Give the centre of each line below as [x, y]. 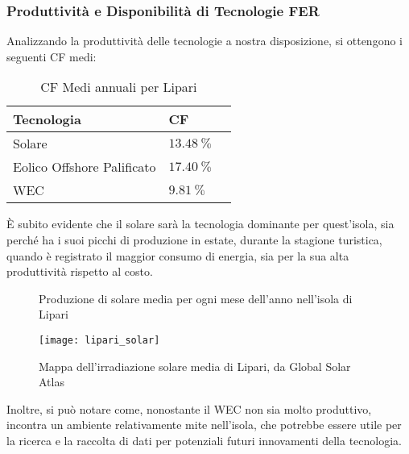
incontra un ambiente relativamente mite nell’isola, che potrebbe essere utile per [204, 425]
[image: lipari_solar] [99, 340]
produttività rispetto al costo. [80, 271]
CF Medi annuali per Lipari [119, 87]
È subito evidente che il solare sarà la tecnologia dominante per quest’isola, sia [200, 224]
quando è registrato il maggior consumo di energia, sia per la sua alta [178, 255]
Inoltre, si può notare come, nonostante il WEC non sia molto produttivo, [189, 408]
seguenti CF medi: [52, 56]
